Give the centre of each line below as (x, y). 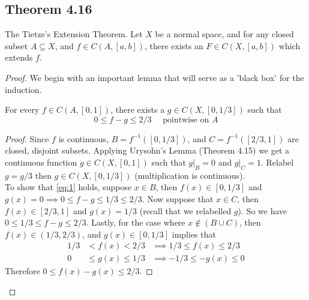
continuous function (41, 162)
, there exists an (174, 45)
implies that (194, 234)
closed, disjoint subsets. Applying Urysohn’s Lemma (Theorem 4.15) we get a (147, 150)
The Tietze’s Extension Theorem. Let (74, 34)
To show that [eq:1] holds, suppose (68, 187)
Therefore (22, 271)
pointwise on (186, 120)
